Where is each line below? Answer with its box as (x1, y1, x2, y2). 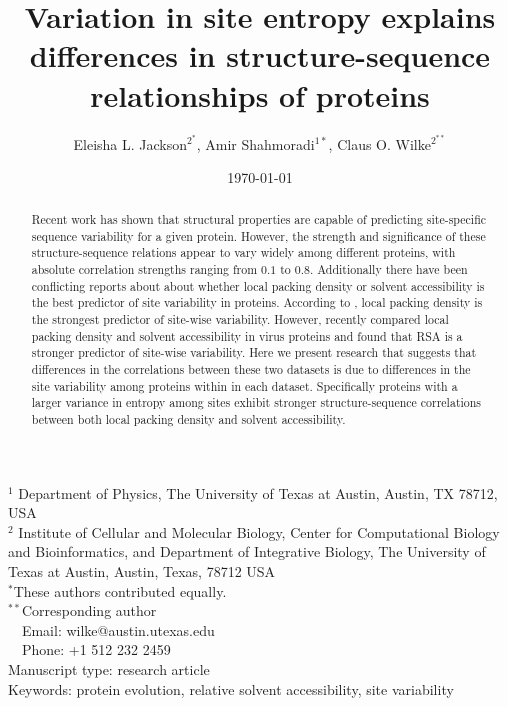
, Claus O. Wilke (328, 133, 431, 154)
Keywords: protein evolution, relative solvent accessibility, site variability (8, 678, 454, 699)
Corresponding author (21, 600, 157, 621)
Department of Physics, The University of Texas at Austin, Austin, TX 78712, (18, 482, 498, 503)
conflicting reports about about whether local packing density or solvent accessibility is (31, 277, 485, 294)
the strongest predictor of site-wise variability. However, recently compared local (31, 311, 449, 328)
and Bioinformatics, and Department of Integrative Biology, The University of (8, 541, 486, 562)
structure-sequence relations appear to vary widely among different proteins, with (31, 244, 456, 261)
